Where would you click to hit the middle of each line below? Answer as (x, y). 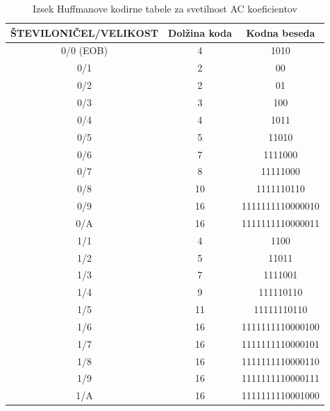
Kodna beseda (281, 32)
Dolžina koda (200, 32)
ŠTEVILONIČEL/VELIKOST (84, 32)
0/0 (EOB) (84, 50)
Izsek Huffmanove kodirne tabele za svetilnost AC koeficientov (165, 8)
